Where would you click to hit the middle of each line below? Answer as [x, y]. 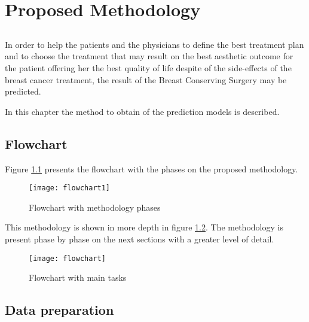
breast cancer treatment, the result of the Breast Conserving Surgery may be [146, 79]
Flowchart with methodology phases [95, 207]
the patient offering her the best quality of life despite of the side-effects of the [148, 67]
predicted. [23, 91]
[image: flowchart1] [70, 188]
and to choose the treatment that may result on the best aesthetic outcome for [149, 56]
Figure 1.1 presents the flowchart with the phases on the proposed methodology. [152, 168]
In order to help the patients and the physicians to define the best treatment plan [154, 44]
